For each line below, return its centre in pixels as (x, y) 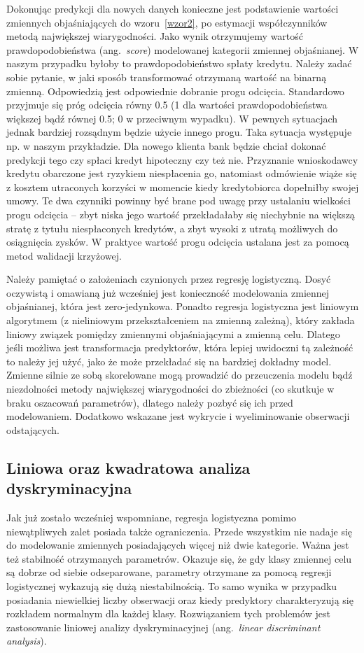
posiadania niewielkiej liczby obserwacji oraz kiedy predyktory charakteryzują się (180, 599)
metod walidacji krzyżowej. (64, 255)
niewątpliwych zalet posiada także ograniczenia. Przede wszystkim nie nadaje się (180, 531)
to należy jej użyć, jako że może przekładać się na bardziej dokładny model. (169, 361)
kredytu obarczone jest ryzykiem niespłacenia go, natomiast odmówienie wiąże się (182, 173)
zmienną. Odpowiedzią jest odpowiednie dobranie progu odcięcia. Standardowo (175, 91)
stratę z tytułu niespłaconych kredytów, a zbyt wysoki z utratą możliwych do (172, 228)
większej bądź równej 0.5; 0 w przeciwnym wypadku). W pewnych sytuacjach (172, 118)
